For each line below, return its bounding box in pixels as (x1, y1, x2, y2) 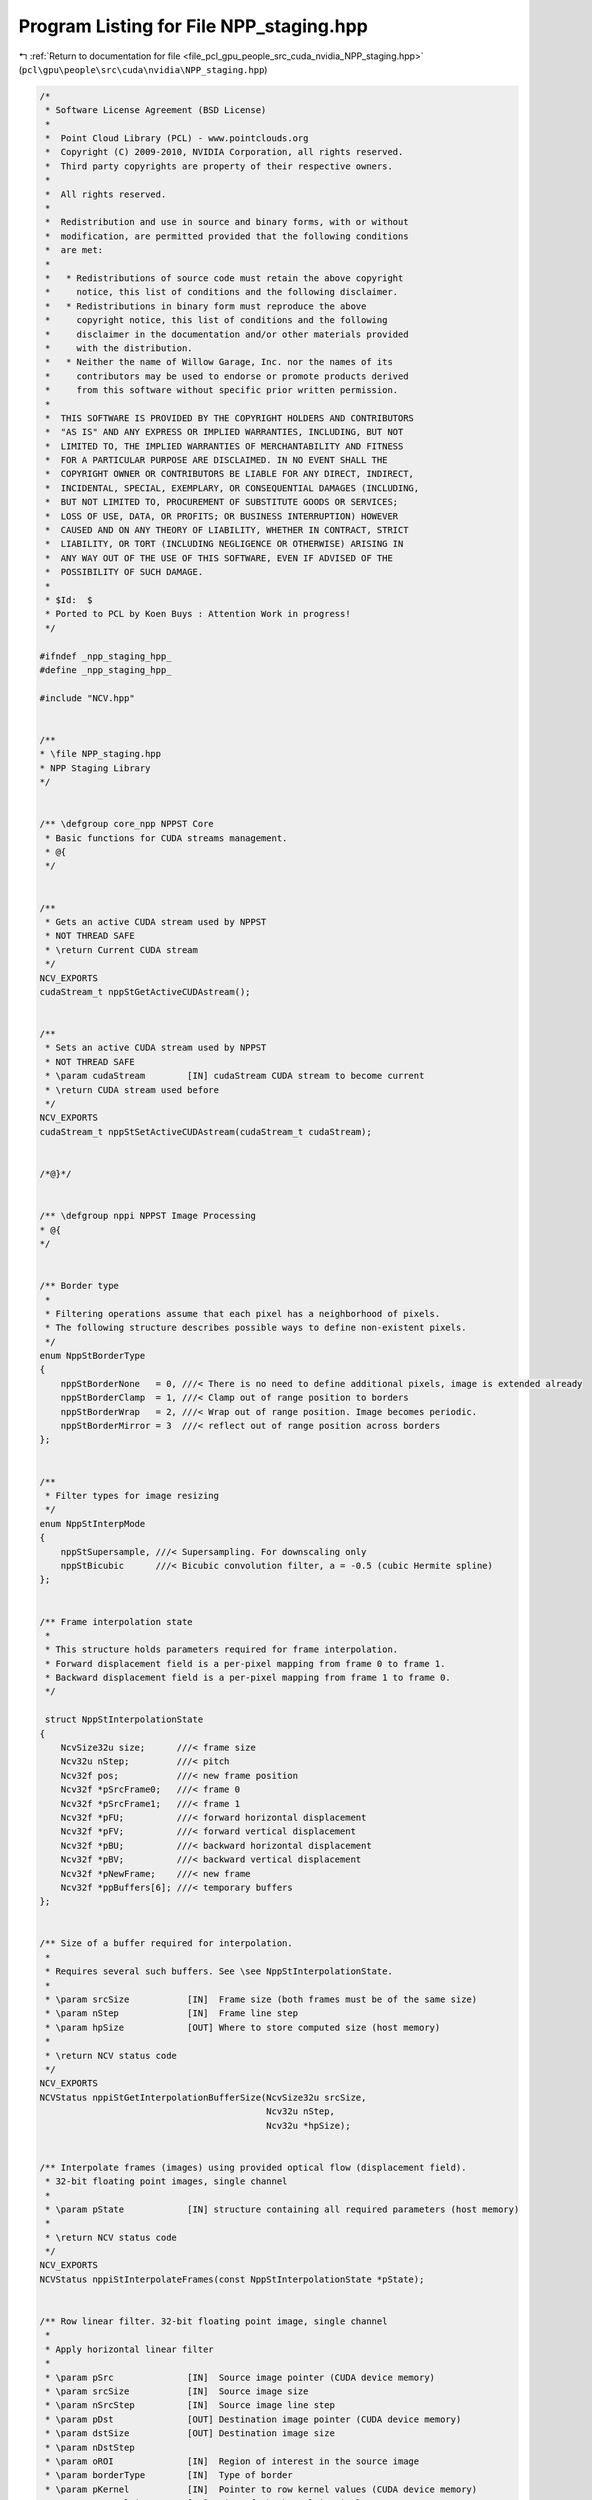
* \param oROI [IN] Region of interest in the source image (45, 2455, 420, 2467)
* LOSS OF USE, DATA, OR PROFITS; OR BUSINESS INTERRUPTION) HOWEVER (45, 510, 399, 522)
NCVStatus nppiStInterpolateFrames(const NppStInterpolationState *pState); (39, 2273, 425, 2285)
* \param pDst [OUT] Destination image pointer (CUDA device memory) (45, 2413, 462, 2425)
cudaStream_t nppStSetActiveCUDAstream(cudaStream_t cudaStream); (39, 1126, 372, 1137)
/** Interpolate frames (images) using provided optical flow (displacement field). (39, 2161, 467, 2173)
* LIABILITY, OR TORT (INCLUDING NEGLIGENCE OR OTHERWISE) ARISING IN (45, 538, 404, 550)
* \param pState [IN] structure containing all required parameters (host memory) (45, 2203, 520, 2215)
